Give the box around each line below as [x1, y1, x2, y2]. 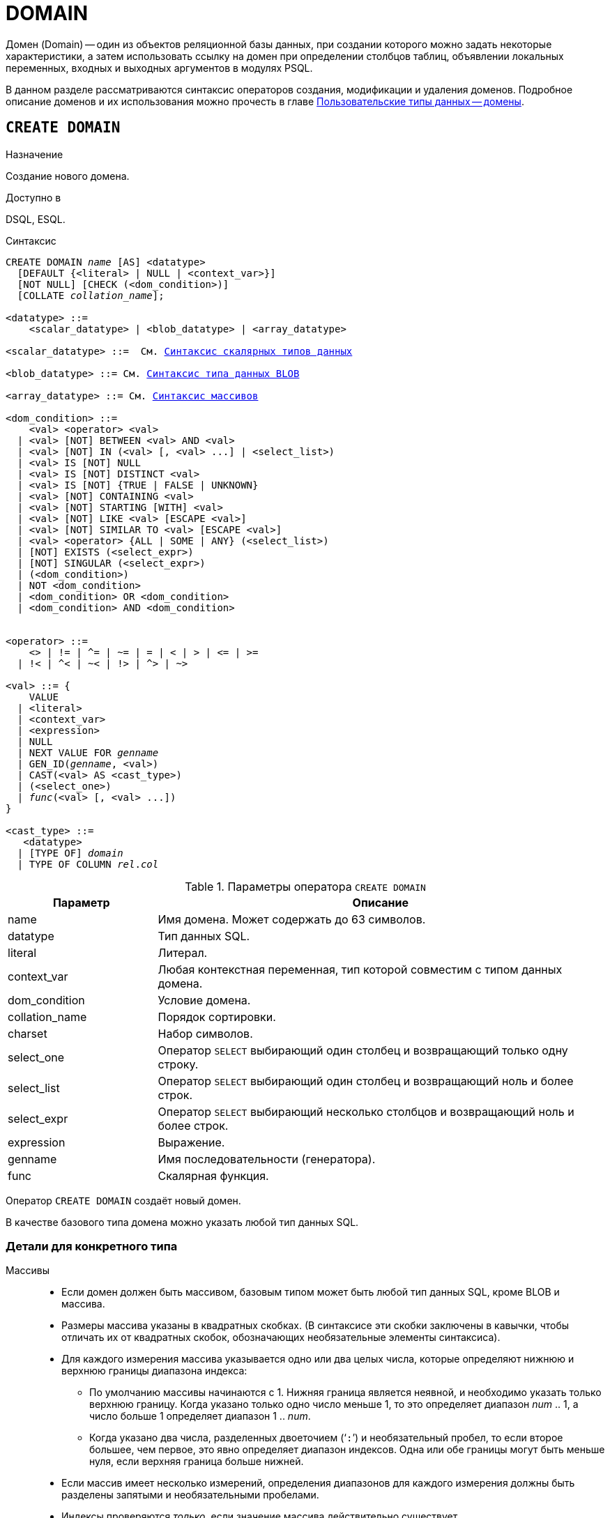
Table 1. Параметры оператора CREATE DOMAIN [185, 879, 426, 894]
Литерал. [158, 945, 208, 960]
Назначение [6, 148, 63, 160]
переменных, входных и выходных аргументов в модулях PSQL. [6, 61, 313, 74]
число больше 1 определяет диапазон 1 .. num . [89, 1410, 311, 1423]
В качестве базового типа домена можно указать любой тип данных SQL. [6, 1216, 359, 1228]
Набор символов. [158, 1026, 253, 1041]
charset [8, 1026, 47, 1041]
